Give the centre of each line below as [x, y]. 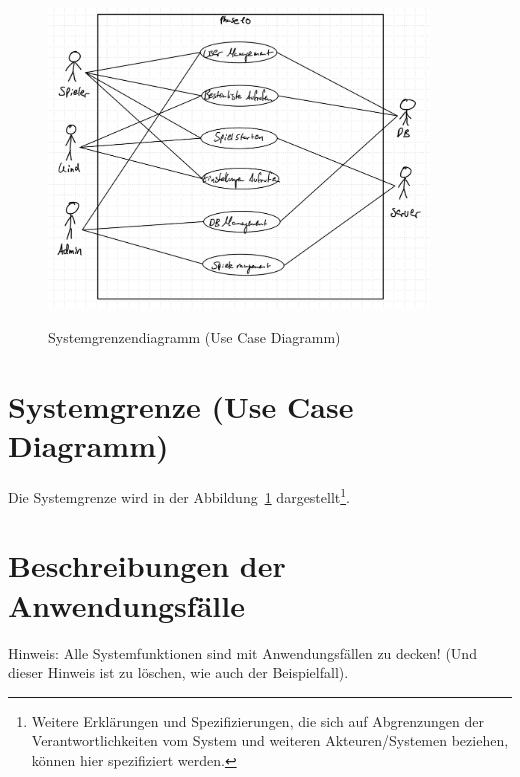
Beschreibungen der [147, 565]
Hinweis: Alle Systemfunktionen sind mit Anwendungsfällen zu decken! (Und [242, 652]
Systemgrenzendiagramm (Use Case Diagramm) [194, 337]
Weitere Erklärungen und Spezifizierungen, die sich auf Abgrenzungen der [257, 720]
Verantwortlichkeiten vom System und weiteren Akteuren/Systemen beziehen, [270, 740]
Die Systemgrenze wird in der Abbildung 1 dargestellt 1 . [179, 495]
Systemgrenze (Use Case [181, 405]
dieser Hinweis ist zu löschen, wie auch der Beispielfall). [178, 672]
